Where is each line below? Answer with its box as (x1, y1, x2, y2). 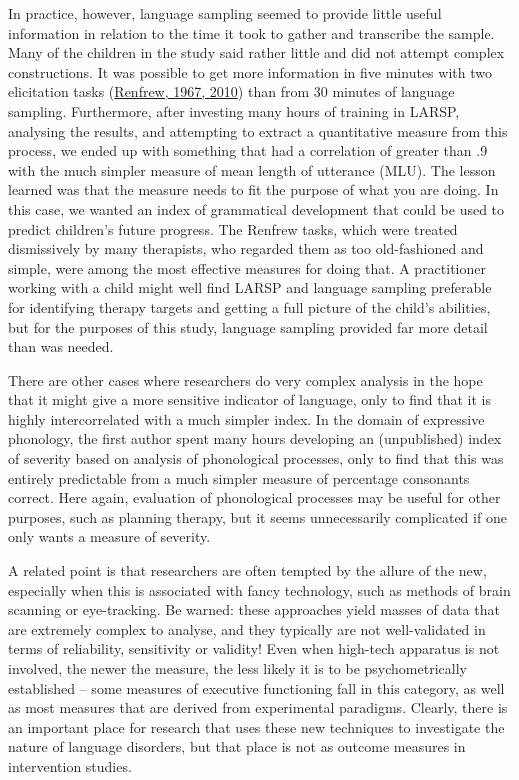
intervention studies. (8, 755, 132, 776)
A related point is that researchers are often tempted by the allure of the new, (8, 560, 487, 581)
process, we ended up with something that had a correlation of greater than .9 (8, 140, 488, 161)
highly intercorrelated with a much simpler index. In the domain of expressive (8, 408, 485, 429)
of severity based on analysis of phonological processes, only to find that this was (8, 448, 504, 469)
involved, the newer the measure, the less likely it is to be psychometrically (8, 658, 467, 678)
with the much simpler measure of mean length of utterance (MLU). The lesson (8, 159, 496, 180)
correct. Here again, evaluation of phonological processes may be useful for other (8, 487, 501, 508)
